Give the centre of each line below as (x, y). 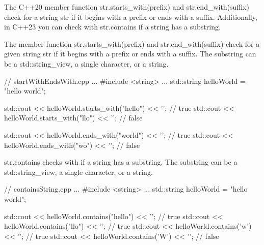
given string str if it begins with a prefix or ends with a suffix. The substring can (130, 54)
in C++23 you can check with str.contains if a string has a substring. (112, 27)
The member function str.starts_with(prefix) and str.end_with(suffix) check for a (132, 43)
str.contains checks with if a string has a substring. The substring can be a (121, 162)
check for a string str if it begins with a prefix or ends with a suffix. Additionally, (131, 17)
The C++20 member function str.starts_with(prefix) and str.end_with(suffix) (127, 7)
